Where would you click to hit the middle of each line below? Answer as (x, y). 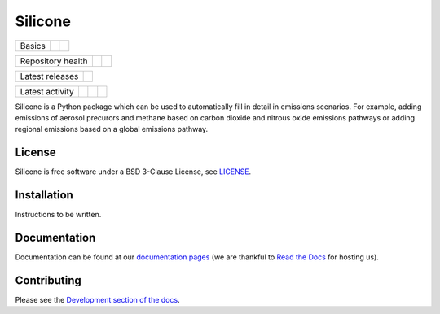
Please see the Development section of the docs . (97, 299)
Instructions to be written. (58, 215)
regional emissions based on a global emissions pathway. (112, 129)
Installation (44, 195)
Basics (33, 46)
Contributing (48, 280)
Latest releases (49, 76)
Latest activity (47, 91)
